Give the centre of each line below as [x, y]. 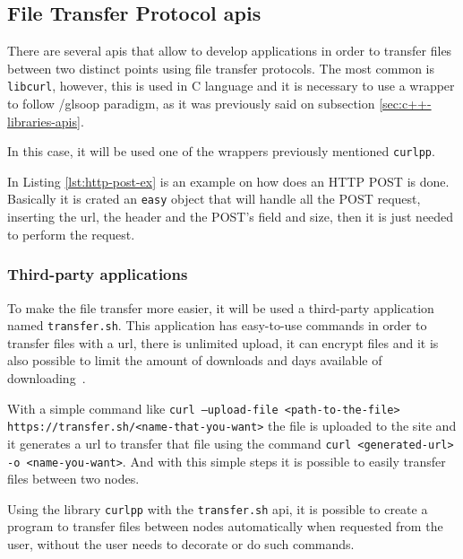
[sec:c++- [405, 104]
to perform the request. [71, 234]
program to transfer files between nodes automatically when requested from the [225, 526]
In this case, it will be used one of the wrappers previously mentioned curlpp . [221, 151]
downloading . [47, 377]
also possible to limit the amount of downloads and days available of [195, 360]
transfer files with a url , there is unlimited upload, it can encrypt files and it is [223, 342]
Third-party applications [98, 274]
